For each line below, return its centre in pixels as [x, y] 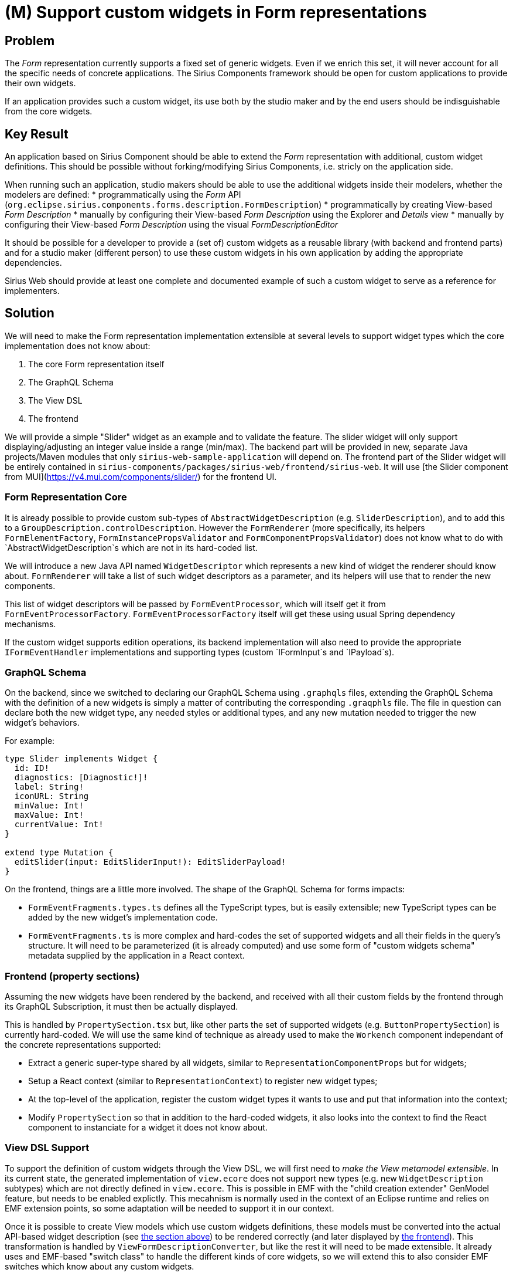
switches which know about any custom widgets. [100, 1266]
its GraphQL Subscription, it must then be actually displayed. [122, 1007]
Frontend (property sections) [72, 976]
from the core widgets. [49, 111]
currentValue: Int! [59, 825]
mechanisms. [30, 624]
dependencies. [33, 263]
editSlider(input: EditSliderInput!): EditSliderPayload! [150, 862]
